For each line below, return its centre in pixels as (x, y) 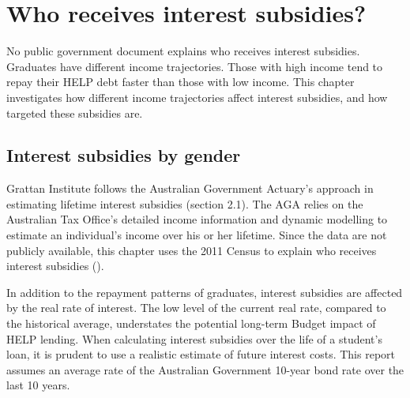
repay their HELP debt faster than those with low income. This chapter (181, 82)
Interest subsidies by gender (124, 155)
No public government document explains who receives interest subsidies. (183, 51)
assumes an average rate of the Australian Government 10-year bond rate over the (205, 369)
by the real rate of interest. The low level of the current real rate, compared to (196, 308)
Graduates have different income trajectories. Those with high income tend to (195, 66)
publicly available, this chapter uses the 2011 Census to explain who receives (192, 250)
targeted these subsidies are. (75, 113)
